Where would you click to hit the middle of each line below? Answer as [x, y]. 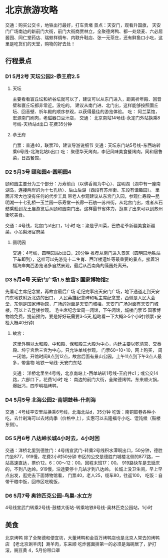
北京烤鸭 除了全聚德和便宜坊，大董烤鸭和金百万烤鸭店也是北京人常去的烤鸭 [82, 538]
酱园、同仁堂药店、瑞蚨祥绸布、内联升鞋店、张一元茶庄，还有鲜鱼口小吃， [82, 37]
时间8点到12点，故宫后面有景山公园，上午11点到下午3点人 [98, 356]
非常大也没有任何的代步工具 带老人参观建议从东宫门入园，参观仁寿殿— [82, 196]
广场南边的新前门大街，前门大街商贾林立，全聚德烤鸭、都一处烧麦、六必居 [86, 31]
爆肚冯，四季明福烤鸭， [36, 386]
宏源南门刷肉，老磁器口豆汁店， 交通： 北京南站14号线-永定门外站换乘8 [86, 117]
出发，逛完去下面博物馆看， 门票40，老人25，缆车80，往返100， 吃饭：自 [86, 475]
